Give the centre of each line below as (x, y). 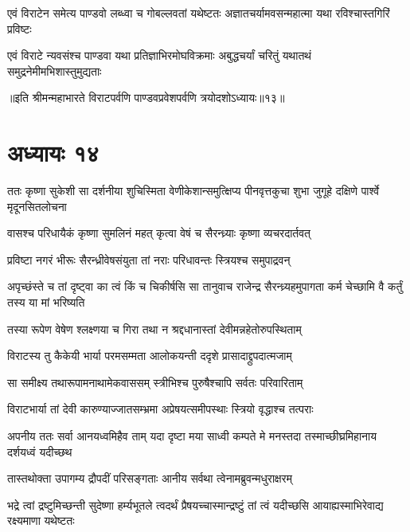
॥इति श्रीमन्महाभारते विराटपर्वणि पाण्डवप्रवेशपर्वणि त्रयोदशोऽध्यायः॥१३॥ (146, 98)
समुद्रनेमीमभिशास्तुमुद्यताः (55, 70)
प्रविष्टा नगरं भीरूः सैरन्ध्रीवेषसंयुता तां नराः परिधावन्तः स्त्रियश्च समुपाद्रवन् (149, 259)
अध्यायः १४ (53, 153)
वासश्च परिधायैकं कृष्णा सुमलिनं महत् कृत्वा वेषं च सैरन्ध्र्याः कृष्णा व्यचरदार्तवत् (159, 233)
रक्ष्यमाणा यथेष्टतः (41, 520)
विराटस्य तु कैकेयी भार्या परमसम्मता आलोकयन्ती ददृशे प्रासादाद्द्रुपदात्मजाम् (150, 356)
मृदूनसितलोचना (37, 206)
